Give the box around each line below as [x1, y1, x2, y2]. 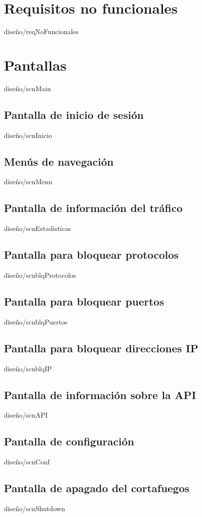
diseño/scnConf [4, 457, 50, 467]
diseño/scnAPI [4, 410, 48, 420]
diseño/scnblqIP [4, 363, 52, 373]
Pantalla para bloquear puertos [4, 294, 164, 309]
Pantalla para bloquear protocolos [4, 247, 179, 262]
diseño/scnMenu [4, 176, 52, 187]
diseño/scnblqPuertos [4, 316, 68, 326]
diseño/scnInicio [4, 130, 52, 140]
